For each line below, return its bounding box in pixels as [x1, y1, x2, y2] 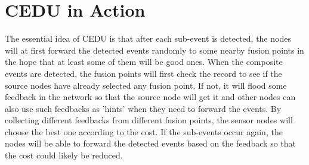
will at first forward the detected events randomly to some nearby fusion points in [5, 43, 304, 56]
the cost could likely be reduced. [5, 149, 123, 161]
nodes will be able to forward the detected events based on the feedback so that [5, 137, 296, 150]
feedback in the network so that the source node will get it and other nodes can [5, 91, 296, 103]
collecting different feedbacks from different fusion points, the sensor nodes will [5, 114, 293, 126]
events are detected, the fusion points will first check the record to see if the [5, 67, 282, 79]
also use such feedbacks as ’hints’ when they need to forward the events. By [5, 102, 282, 114]
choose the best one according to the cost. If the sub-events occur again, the [5, 125, 283, 138]
